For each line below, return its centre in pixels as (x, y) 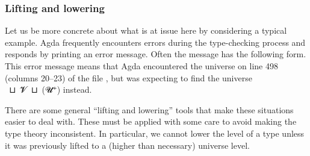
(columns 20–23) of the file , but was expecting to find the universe (129, 77)
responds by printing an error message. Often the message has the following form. (156, 54)
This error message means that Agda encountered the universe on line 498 (141, 66)
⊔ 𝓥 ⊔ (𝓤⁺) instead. (50, 89)
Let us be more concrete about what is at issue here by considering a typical (146, 30)
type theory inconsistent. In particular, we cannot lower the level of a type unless (155, 133)
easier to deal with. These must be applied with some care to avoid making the (151, 121)
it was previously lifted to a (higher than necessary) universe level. (127, 145)
